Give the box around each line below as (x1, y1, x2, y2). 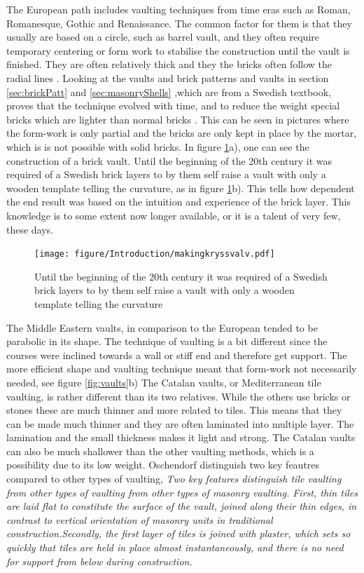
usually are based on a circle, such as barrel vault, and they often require (6, 29, 319, 44)
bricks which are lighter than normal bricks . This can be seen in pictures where (6, 112, 349, 126)
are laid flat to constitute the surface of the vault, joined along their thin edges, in (6, 499, 357, 513)
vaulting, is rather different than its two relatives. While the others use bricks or (6, 389, 351, 403)
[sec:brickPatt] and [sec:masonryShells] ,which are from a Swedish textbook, (6, 84, 331, 99)
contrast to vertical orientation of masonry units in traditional (6, 512, 273, 527)
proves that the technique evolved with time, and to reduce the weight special (6, 98, 340, 113)
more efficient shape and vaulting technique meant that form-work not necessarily (6, 361, 357, 376)
